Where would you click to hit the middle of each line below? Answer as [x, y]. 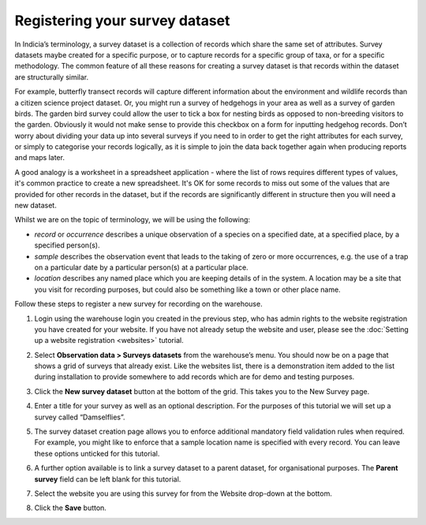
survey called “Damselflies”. [80, 417]
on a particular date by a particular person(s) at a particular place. [141, 267]
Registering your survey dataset [122, 20]
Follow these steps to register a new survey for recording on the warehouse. [139, 304]
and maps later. [39, 158]
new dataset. [35, 206]
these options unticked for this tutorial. [97, 453]
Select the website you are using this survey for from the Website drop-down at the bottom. [183, 493]
